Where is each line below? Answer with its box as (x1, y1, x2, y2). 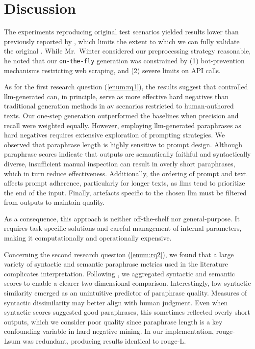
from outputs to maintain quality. (4, 197, 105, 207)
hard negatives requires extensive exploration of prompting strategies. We (4, 130, 225, 140)
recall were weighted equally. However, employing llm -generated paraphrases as (4, 120, 241, 130)
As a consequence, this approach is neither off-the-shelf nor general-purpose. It (4, 213, 240, 223)
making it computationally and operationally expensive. (4, 233, 172, 243)
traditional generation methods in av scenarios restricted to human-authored (4, 101, 234, 111)
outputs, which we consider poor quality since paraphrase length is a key (4, 316, 223, 326)
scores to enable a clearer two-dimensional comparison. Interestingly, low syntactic (4, 278, 251, 288)
